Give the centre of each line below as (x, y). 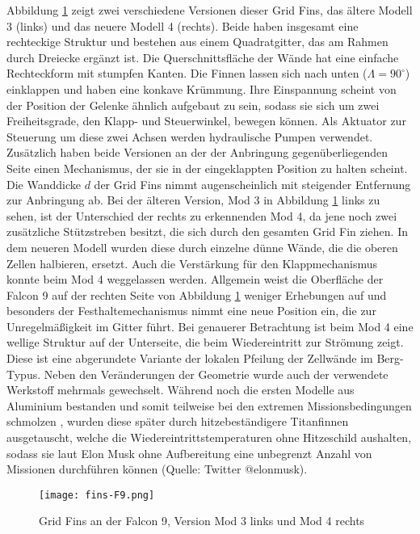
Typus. (24, 374)
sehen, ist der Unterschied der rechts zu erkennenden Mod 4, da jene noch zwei (202, 215)
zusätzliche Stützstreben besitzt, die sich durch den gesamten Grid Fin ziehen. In (207, 231)
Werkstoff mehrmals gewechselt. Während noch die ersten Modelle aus (181, 390)
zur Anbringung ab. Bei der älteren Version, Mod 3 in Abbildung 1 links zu (193, 200)
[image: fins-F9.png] (97, 495)
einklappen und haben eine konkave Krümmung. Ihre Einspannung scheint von (202, 88)
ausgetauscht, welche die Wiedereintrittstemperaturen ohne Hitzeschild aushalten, (209, 437)
